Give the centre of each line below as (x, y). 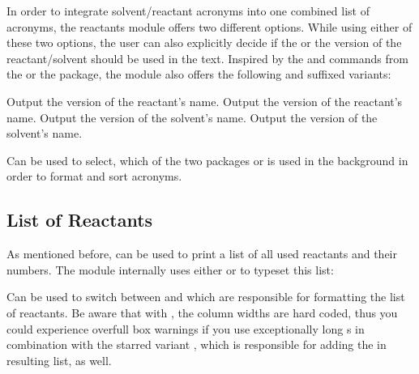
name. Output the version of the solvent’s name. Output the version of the (192, 117)
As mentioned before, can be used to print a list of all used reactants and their (202, 254)
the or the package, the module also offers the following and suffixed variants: (199, 74)
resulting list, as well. (59, 360)
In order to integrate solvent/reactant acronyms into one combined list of (188, 11)
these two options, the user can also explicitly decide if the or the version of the (204, 42)
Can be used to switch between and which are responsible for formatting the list (206, 297)
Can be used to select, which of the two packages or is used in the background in (207, 160)
